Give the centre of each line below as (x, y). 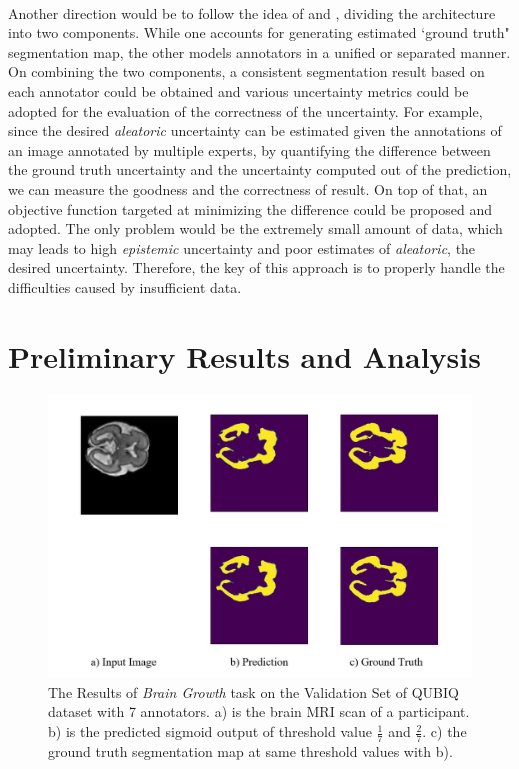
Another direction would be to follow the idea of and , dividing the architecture (252, 12)
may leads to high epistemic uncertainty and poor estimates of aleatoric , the (242, 247)
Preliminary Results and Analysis (244, 355)
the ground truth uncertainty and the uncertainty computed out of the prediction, (260, 169)
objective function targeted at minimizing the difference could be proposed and (250, 208)
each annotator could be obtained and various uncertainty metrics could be (238, 90)
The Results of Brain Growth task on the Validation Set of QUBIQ (253, 691)
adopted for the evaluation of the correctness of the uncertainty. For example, (245, 110)
